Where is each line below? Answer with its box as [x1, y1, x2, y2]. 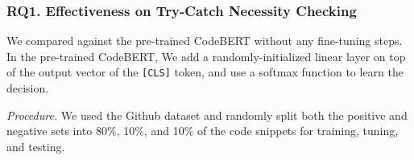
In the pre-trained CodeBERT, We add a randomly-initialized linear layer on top [6, 47, 406, 64]
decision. [6, 80, 49, 96]
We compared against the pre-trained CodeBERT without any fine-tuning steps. [6, 32, 403, 49]
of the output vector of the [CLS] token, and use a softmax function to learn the [6, 64, 404, 80]
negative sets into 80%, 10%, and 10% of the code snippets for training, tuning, [6, 122, 399, 139]
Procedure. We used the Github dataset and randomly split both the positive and [6, 106, 408, 123]
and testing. [6, 137, 65, 154]
